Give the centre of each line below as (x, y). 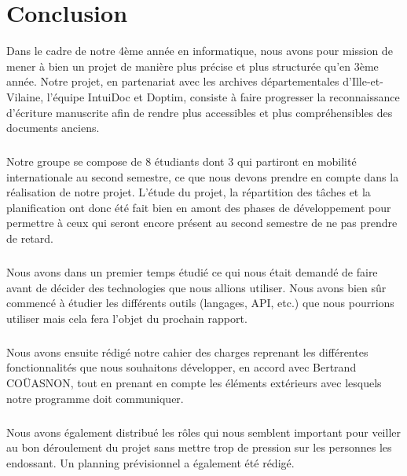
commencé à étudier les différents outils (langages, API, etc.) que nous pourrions (200, 303)
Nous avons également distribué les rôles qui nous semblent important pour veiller (203, 432)
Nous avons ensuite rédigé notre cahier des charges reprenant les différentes (187, 352)
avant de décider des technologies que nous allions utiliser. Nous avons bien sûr (196, 287)
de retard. (30, 238)
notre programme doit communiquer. (95, 398)
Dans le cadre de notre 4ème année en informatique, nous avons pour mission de (200, 51)
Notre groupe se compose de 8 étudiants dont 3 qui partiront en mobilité (181, 161)
